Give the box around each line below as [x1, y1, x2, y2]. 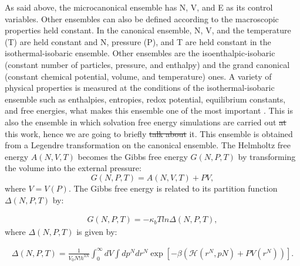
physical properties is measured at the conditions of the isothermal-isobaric [5, 81, 275, 94]
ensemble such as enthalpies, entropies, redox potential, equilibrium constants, [5, 93, 286, 105]
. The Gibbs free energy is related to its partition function [68, 182, 278, 194]
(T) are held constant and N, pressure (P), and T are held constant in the [5, 35, 271, 47]
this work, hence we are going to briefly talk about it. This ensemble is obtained [5, 127, 293, 139]
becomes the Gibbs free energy [77, 150, 188, 162]
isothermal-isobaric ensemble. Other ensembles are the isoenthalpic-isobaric [5, 47, 275, 59]
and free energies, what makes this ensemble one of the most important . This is [5, 104, 293, 117]
